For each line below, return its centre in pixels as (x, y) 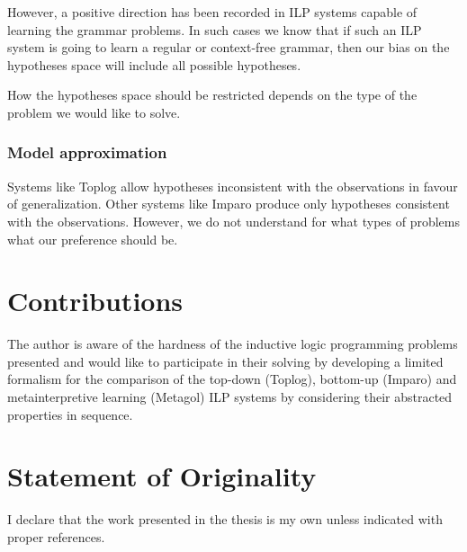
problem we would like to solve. (94, 112)
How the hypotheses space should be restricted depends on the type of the (212, 95)
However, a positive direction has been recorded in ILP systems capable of (212, 12)
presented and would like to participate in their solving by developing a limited (225, 361)
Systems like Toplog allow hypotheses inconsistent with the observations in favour (233, 186)
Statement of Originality (162, 476)
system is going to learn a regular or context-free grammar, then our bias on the (229, 47)
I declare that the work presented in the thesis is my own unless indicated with (225, 519)
